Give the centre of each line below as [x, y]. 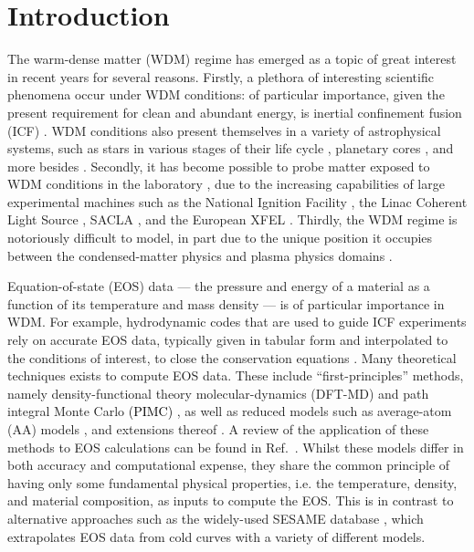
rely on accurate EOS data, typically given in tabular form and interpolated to [228, 340]
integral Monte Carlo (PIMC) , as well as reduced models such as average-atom [230, 411]
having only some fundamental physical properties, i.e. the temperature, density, [232, 482]
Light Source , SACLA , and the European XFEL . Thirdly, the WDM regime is [232, 219]
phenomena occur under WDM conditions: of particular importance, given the [226, 94]
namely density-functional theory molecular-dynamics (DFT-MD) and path [218, 393]
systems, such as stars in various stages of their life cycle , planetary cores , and [231, 148]
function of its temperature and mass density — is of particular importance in [226, 303]
